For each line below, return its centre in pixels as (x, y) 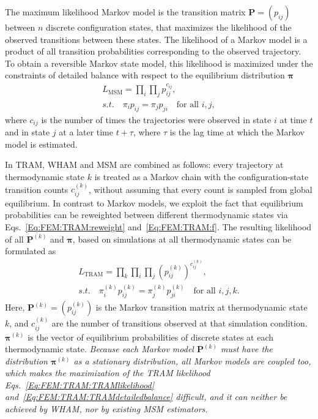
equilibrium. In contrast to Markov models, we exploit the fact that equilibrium (154, 202)
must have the (247, 349)
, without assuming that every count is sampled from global (201, 189)
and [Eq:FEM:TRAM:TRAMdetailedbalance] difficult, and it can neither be (146, 397)
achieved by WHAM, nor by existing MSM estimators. (106, 409)
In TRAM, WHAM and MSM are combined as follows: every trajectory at (144, 164)
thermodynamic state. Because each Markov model (99, 349)
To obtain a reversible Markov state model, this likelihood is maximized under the (159, 63)
